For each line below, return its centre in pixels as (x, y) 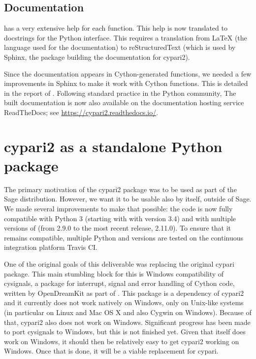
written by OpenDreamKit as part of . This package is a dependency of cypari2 (124, 293)
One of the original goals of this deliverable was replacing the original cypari (119, 264)
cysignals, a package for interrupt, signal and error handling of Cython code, (119, 283)
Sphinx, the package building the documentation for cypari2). (97, 57)
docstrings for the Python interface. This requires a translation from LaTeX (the (126, 37)
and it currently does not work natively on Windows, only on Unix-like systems (124, 302)
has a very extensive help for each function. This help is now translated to (116, 28)
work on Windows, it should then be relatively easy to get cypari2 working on (122, 341)
